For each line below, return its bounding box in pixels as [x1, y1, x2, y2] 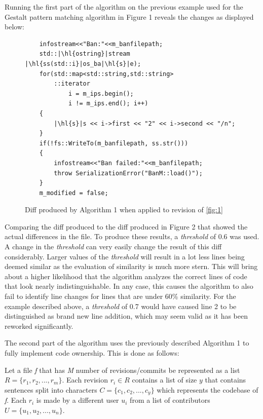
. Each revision [62, 374, 108, 385]
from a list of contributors [130, 395, 210, 405]
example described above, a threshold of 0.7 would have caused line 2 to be [5, 300, 237, 311]
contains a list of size [132, 374, 197, 385]
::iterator [54, 80, 90, 88]
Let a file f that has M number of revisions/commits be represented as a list [5, 364, 240, 375]
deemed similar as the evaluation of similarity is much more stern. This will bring [5, 261, 258, 272]
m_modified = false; [39, 189, 108, 197]
